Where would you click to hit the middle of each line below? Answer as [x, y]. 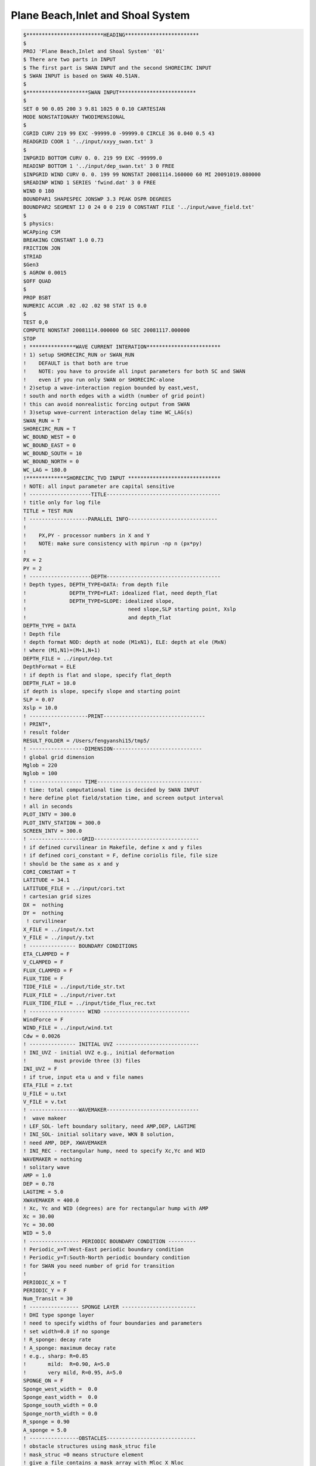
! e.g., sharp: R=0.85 [56, 1356]
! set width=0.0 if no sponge [66, 1331]
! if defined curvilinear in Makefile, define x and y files [113, 847]
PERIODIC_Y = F [45, 1290]
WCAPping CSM [42, 232]
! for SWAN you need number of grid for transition [99, 1266]
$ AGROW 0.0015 [45, 273]
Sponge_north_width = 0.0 [60, 1414]
